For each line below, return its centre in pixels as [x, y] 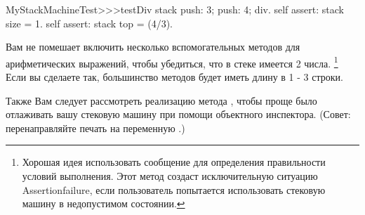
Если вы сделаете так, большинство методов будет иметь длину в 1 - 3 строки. [174, 77]
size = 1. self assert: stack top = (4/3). [89, 23]
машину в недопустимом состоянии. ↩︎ [104, 203]
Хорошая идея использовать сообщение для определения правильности [174, 162]
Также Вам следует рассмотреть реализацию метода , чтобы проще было [161, 100]
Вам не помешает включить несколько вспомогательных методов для [153, 47]
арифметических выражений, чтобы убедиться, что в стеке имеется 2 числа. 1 [172, 62]
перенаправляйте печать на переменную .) [95, 128]
